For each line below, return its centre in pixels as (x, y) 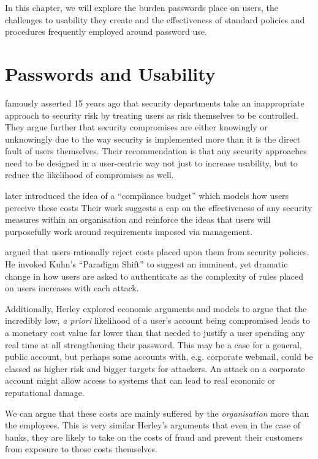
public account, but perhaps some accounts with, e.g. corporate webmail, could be (159, 356)
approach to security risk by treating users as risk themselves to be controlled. (152, 115)
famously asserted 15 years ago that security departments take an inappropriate (155, 103)
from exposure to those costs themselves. (81, 449)
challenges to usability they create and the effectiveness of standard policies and (155, 19)
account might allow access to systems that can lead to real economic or (140, 380)
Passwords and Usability (110, 73)
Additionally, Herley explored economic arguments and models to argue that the (156, 308)
